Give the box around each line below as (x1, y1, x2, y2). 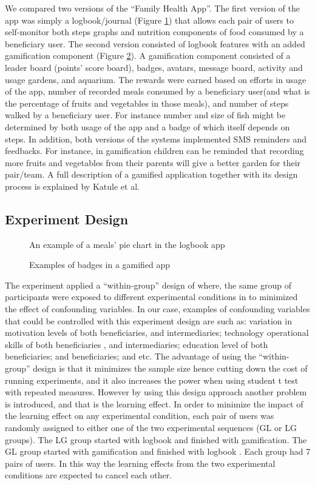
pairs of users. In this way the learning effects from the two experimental (5, 457, 276, 469)
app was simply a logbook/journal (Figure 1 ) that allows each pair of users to (5, 13, 294, 26)
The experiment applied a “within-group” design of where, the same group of (5, 278, 292, 291)
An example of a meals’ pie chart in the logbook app (29, 238, 225, 250)
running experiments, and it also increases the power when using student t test (5, 373, 299, 386)
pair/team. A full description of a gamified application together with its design (5, 168, 298, 181)
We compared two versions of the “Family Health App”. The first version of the (5, 2, 300, 14)
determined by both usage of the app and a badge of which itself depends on (5, 120, 290, 133)
